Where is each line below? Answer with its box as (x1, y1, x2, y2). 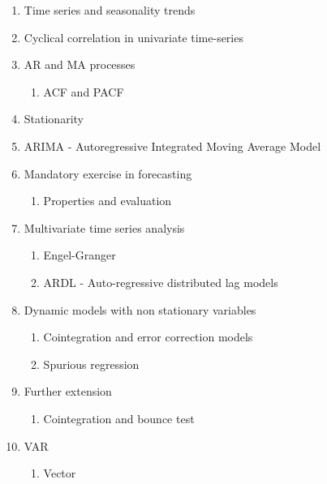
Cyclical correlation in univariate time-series (24, 28, 243, 45)
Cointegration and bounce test (43, 409, 195, 426)
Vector (43, 465, 76, 482)
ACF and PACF (43, 83, 124, 100)
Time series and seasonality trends (24, 2, 196, 18)
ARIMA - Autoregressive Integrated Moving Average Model (24, 137, 321, 154)
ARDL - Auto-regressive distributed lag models (43, 273, 278, 290)
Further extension (24, 383, 112, 400)
